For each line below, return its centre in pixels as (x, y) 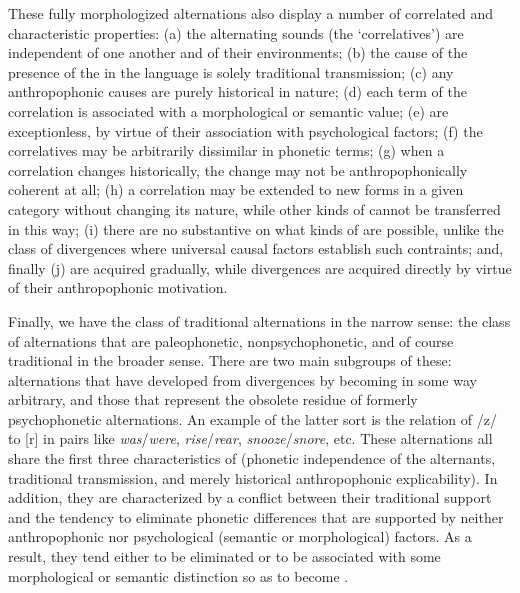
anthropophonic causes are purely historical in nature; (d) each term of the (237, 91)
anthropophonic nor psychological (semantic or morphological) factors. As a (240, 536)
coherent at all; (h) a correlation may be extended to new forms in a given (236, 189)
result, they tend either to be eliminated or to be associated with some (224, 556)
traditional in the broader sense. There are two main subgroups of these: (230, 360)
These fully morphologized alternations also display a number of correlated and (251, 13)
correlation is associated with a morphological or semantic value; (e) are (228, 110)
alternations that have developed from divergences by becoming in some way (242, 379)
